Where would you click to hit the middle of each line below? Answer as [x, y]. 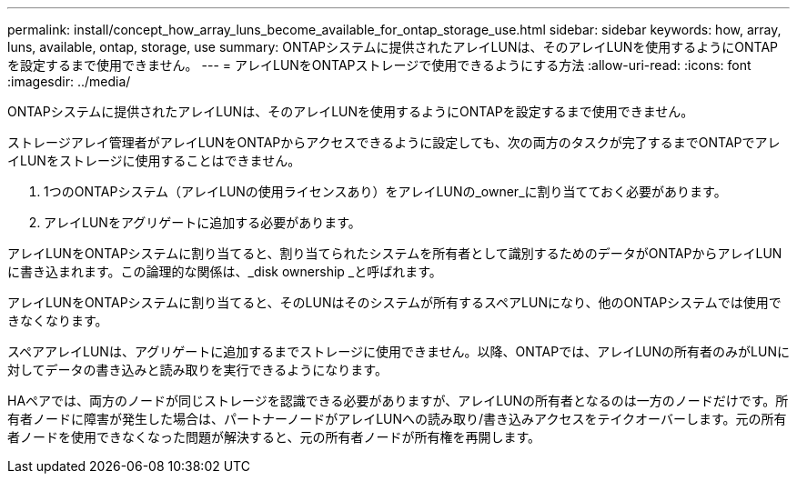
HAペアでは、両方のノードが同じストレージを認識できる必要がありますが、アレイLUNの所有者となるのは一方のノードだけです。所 [398, 401]
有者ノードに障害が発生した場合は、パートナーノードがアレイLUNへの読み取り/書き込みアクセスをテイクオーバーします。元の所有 [397, 419]
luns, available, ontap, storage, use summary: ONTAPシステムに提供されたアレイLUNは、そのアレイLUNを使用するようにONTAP [393, 47]
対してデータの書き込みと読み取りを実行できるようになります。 [197, 370]
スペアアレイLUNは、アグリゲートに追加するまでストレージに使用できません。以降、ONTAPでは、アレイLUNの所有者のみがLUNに [398, 351]
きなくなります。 [58, 321]
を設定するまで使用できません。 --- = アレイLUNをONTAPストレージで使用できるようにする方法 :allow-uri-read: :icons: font [379, 65]
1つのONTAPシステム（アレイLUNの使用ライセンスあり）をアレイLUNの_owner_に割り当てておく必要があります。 [385, 191]
